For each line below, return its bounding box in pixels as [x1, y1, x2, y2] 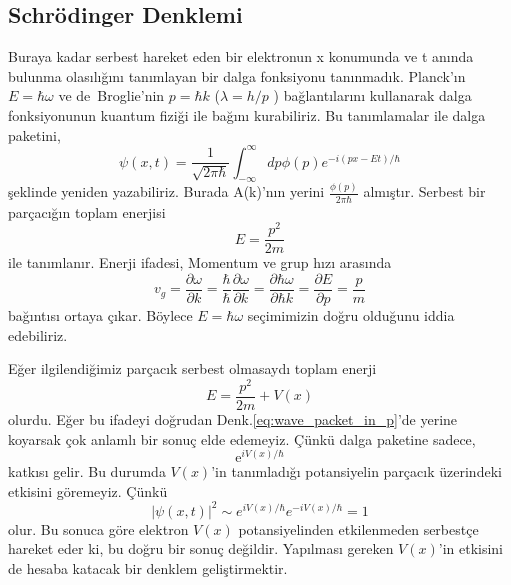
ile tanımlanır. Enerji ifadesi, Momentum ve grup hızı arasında [8, 252, 392, 273]
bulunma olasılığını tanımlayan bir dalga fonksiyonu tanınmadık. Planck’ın [8, 65, 466, 86]
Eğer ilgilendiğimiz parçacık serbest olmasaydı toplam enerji [8, 358, 377, 379]
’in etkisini [438, 538, 504, 559]
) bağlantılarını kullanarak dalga [273, 85, 472, 106]
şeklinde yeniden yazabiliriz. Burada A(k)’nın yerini [8, 181, 325, 202]
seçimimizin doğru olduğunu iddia [247, 305, 455, 325]
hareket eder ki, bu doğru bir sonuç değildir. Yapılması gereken [8, 538, 394, 559]
